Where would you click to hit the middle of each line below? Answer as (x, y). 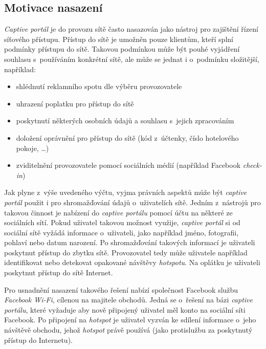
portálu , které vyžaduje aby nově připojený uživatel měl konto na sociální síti (125, 309)
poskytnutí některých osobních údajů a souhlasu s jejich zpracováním (125, 121)
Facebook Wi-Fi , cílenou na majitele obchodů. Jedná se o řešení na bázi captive (128, 300)
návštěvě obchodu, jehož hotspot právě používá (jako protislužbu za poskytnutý (128, 330)
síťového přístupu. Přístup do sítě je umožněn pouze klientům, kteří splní (119, 39)
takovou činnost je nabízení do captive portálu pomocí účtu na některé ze (118, 212)
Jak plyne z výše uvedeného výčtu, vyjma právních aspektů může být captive (126, 192)
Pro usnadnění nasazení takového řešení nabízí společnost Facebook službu (121, 289)
